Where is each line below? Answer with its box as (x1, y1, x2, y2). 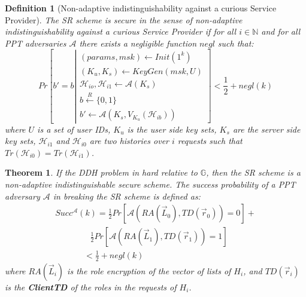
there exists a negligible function (79, 36, 197, 49)
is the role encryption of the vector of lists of (67, 264, 231, 277)
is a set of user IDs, (37, 123, 111, 135)
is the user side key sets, (127, 123, 217, 135)
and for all (261, 25, 301, 38)
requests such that (177, 134, 243, 147)
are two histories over (89, 134, 169, 147)
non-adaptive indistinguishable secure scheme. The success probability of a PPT (5, 177, 296, 190)
